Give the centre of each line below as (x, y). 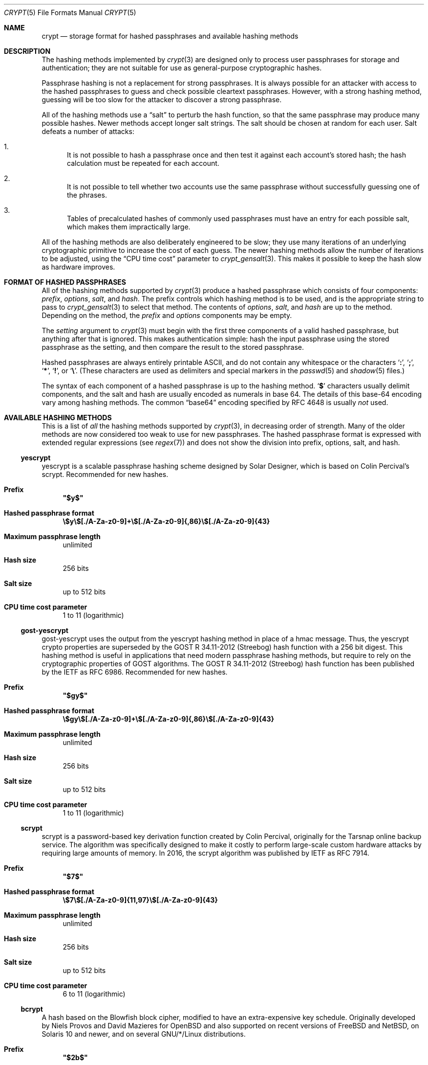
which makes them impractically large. (129, 227)
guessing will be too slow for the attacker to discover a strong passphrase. (162, 100)
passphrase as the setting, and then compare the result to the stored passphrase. (173, 347)
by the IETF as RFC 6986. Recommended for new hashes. (135, 672)
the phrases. (87, 195)
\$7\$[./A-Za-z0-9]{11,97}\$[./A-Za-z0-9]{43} (140, 900)
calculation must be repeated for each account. (143, 163)
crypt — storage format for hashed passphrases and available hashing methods (170, 36)
